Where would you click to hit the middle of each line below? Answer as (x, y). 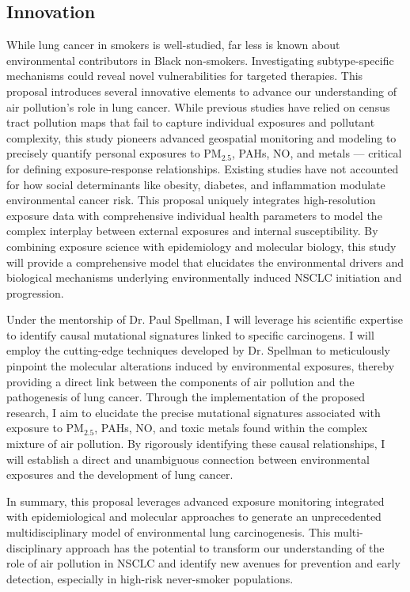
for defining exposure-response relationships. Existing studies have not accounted (203, 168)
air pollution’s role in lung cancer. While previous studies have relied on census (198, 106)
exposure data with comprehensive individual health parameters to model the (194, 215)
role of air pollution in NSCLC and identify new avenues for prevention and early (203, 563)
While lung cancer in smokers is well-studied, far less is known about (173, 45)
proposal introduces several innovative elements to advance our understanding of (201, 91)
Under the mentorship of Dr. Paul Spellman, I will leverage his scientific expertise (205, 319)
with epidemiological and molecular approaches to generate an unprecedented (194, 516)
